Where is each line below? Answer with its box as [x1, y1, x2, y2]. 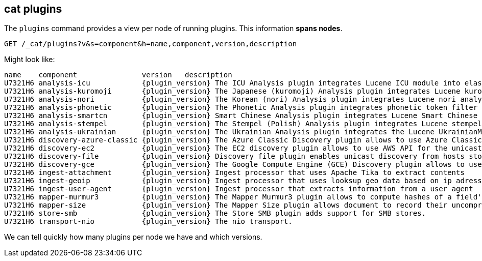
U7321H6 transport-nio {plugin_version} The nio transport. [4, 217, 293, 226]
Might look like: [4, 55, 55, 64]
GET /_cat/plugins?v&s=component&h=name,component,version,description [4, 40, 297, 48]
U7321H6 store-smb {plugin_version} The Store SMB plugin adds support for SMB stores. [4, 209, 426, 218]
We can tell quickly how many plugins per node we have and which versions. [4, 233, 262, 242]
